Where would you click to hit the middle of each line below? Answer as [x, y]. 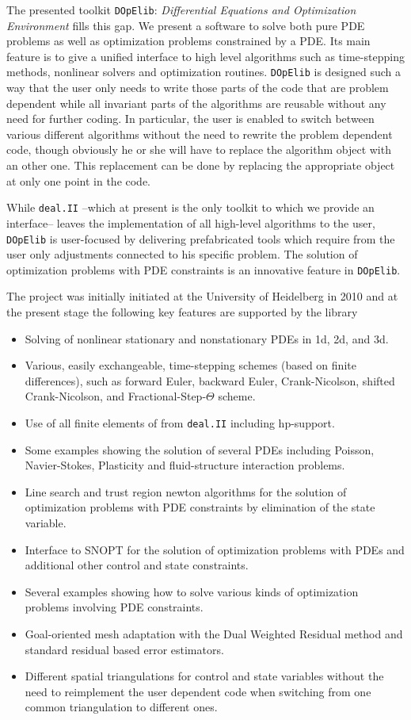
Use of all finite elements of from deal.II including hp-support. [180, 422]
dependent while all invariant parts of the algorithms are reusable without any [196, 103]
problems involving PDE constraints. [114, 607]
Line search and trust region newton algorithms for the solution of [186, 491]
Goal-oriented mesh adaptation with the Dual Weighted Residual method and [214, 633]
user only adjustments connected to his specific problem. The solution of [182, 254]
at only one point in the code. [79, 180]
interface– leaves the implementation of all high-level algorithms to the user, [191, 222]
